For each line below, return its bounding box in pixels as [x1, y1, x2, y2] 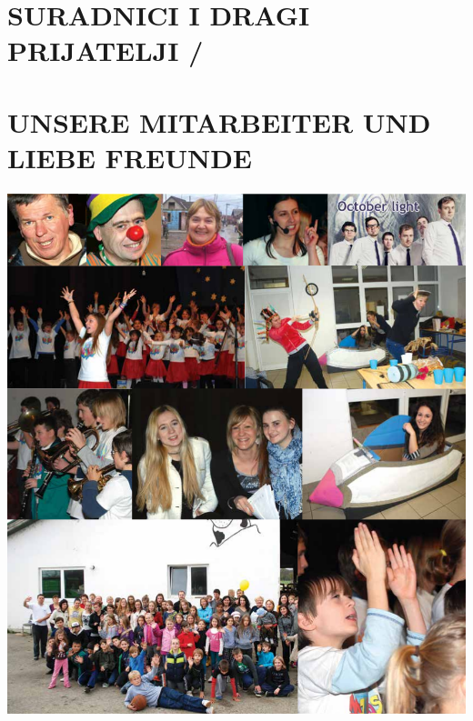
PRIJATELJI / [7, 32, 204, 69]
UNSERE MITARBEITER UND [7, 103, 431, 140]
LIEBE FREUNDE [7, 138, 252, 175]
